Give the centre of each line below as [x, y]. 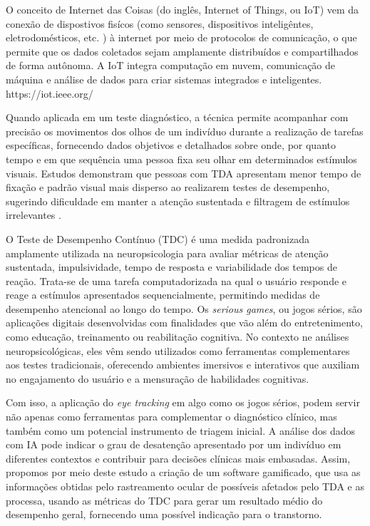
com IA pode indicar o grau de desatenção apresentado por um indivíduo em [174, 444]
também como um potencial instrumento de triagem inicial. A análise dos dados [180, 430]
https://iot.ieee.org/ [50, 93]
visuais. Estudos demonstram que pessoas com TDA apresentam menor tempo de [184, 173]
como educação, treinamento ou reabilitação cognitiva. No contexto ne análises [178, 337]
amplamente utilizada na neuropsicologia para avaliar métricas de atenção [167, 253]
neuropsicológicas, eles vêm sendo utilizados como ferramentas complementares [178, 350]
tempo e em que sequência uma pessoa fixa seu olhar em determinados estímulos [181, 159]
